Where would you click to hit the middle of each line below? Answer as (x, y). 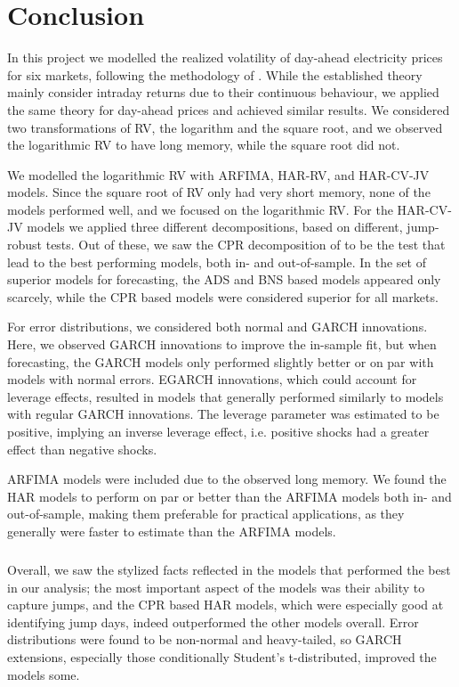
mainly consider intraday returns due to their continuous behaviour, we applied (223, 92)
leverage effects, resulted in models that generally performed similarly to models (225, 396)
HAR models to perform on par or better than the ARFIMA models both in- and (229, 496)
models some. (44, 674)
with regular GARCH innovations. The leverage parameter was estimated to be (223, 414)
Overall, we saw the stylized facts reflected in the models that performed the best (229, 569)
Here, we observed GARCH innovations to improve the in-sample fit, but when (222, 344)
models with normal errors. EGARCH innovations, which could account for (212, 379)
